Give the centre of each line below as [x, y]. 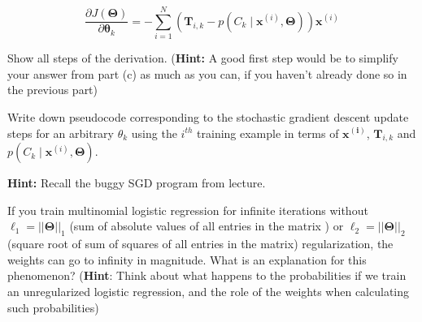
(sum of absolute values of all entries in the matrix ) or [207, 226]
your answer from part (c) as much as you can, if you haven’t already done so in [207, 73]
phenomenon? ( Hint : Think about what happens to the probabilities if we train [207, 275]
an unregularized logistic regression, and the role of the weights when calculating [209, 292]
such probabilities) [53, 307]
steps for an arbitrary [61, 133]
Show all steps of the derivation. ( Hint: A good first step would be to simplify [203, 58]
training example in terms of [268, 133]
